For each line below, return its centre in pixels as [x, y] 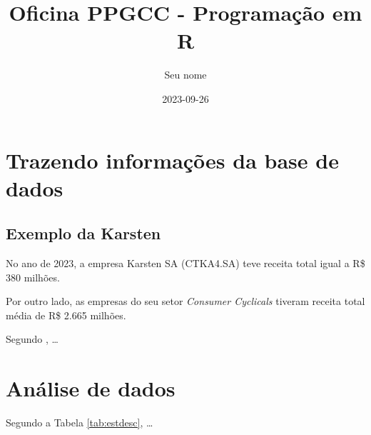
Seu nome [185, 75]
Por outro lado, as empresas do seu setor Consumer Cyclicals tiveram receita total [185, 301]
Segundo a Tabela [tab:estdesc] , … [80, 422]
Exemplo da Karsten [83, 233]
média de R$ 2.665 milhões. [66, 315]
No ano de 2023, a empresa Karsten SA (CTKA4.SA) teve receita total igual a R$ [185, 263]
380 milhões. [33, 277]
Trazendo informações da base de [172, 160]
